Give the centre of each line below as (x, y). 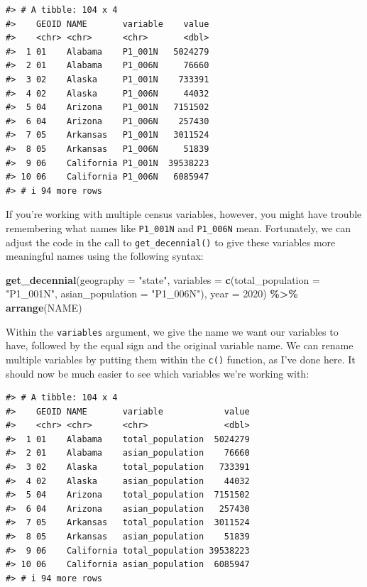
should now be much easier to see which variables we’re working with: (158, 373)
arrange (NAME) (44, 307)
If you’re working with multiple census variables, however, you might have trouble (184, 214)
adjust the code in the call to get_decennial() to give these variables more (171, 242)
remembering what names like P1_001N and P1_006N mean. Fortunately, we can (179, 227)
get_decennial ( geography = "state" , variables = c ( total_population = (163, 279)
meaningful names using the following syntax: (105, 256)
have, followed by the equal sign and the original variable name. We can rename (180, 345)
